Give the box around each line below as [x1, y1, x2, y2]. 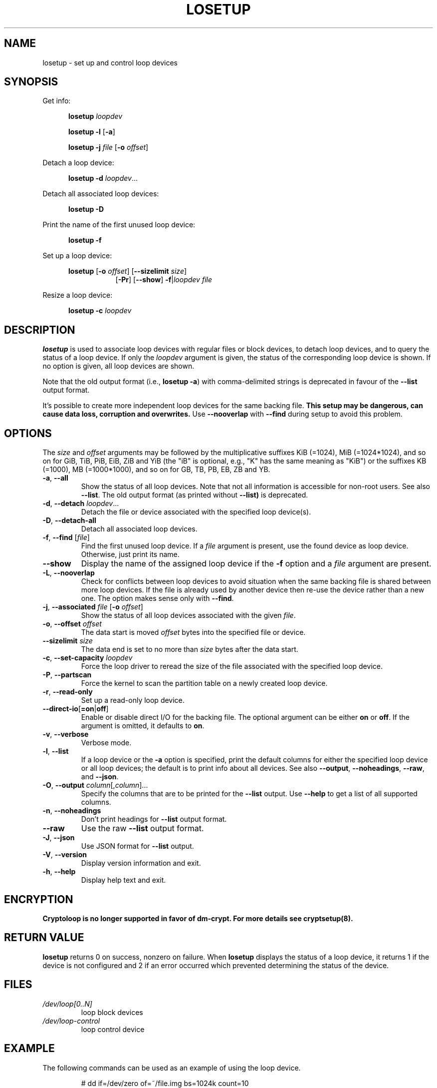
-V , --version [42, 850, 87, 859]
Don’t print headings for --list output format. [81, 815, 227, 824]
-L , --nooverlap [42, 568, 95, 577]
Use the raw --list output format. [81, 823, 204, 834]
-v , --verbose [42, 730, 89, 739]
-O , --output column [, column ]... [42, 781, 148, 790]
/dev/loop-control [42, 1016, 100, 1025]
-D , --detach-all [42, 516, 96, 525]
